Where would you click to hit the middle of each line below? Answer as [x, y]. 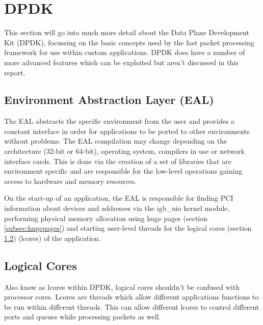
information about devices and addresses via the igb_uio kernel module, [117, 208]
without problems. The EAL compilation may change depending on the [116, 141]
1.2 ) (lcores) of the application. [52, 238]
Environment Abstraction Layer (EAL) [109, 100]
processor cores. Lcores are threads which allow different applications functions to [131, 297]
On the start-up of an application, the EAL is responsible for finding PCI [119, 198]
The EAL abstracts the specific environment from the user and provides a [120, 121]
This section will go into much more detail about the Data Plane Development [127, 32]
